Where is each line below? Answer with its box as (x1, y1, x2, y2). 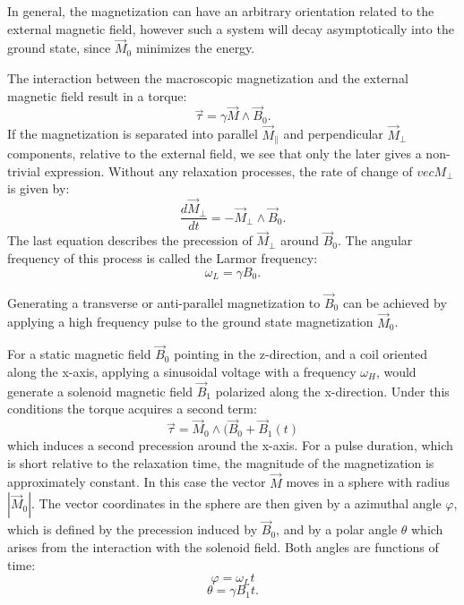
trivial (7, 161, 41, 180)
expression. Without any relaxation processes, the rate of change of (44, 161, 413, 180)
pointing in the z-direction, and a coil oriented (174, 345, 428, 363)
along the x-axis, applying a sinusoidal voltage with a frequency (7, 362, 357, 380)
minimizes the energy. (135, 38, 255, 57)
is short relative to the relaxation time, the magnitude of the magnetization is (7, 453, 434, 472)
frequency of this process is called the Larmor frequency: (7, 248, 318, 267)
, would (375, 362, 417, 380)
